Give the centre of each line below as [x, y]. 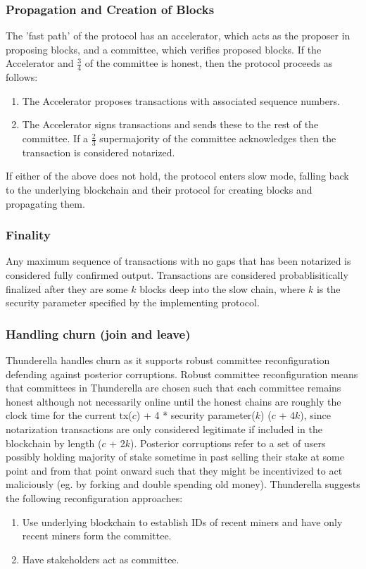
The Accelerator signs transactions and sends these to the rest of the [170, 124]
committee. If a [55, 138]
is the [328, 288]
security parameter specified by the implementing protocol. [133, 302]
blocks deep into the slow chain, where [222, 288]
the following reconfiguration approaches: [94, 498]
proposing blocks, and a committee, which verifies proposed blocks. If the [164, 49]
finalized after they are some [67, 288]
